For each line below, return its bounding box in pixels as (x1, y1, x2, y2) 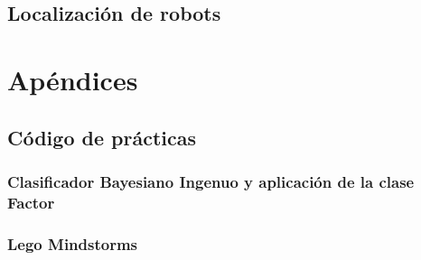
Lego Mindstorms (7, 232, 138, 255)
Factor (7, 190, 55, 213)
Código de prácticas (7, 123, 196, 151)
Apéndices (7, 60, 138, 97)
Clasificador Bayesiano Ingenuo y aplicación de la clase (7, 170, 415, 192)
